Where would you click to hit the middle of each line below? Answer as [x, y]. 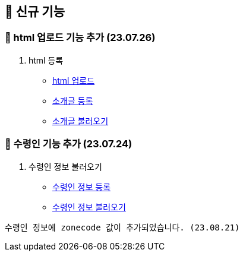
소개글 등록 [73, 100]
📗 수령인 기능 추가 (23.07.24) [69, 144]
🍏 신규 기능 [35, 12]
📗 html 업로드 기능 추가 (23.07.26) [80, 38]
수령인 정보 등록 [82, 187]
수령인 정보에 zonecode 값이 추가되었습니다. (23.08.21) [122, 227]
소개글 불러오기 [81, 121]
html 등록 [46, 60]
